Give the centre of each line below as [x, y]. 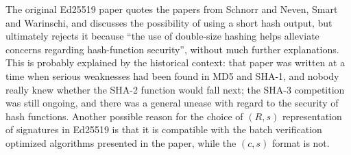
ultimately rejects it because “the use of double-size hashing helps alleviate [162, 36]
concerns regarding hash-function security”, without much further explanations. [172, 49]
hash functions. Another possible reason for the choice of [124, 116]
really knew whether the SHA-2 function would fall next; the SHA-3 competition [175, 89]
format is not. [301, 142]
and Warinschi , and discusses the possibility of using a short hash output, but [169, 22]
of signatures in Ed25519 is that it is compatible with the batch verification [164, 129]
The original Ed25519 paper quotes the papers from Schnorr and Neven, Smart [172, 9]
